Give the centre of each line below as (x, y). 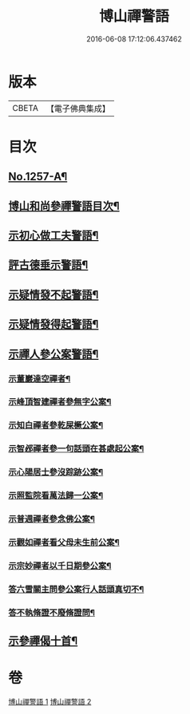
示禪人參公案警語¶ (53, 354)
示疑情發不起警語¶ (53, 295)
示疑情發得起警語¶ (53, 324)
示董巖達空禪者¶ (40, 378)
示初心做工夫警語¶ (53, 236)
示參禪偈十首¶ (43, 641)
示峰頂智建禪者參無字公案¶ (60, 402)
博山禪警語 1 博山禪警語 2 (50, 702)
